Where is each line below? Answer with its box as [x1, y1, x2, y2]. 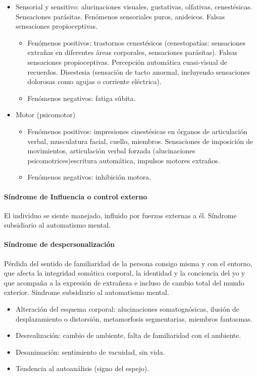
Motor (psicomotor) [15, 109, 76, 120]
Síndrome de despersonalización [4, 239, 115, 249]
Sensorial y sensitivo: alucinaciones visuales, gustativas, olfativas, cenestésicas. [15, 1, 253, 11]
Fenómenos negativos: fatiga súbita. [27, 93, 136, 103]
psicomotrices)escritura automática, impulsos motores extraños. [27, 155, 220, 165]
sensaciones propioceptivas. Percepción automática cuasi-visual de [27, 56, 227, 67]
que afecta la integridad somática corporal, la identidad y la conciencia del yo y [4, 268, 245, 278]
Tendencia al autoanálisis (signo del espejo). [15, 363, 149, 374]
